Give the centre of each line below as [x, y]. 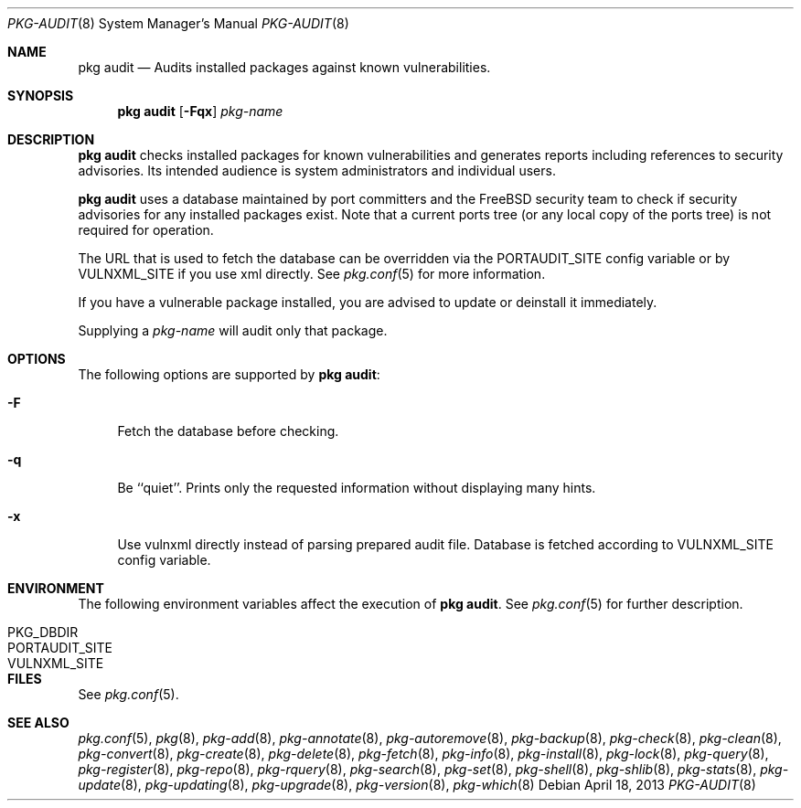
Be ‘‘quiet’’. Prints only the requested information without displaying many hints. [357, 488]
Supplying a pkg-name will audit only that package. [233, 330]
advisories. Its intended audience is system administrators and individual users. [317, 170]
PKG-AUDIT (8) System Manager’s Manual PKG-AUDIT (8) [178, 23]
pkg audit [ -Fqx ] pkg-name [200, 111]
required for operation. [146, 230]
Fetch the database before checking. [228, 431]
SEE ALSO [38, 723]
